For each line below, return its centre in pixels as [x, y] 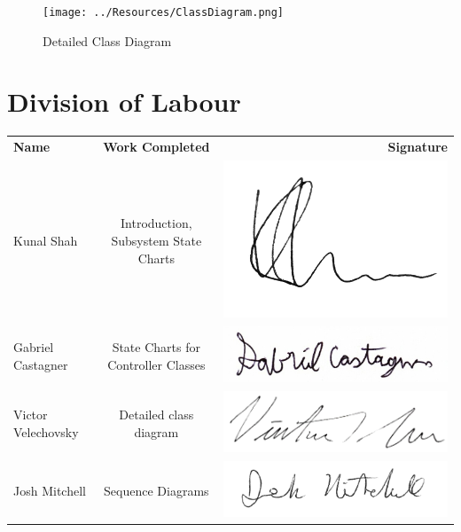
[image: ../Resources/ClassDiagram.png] [164, 12]
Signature [418, 147]
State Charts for [156, 347]
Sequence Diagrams [156, 490]
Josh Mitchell [50, 490]
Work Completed [156, 147]
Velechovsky [46, 431]
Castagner [41, 364]
